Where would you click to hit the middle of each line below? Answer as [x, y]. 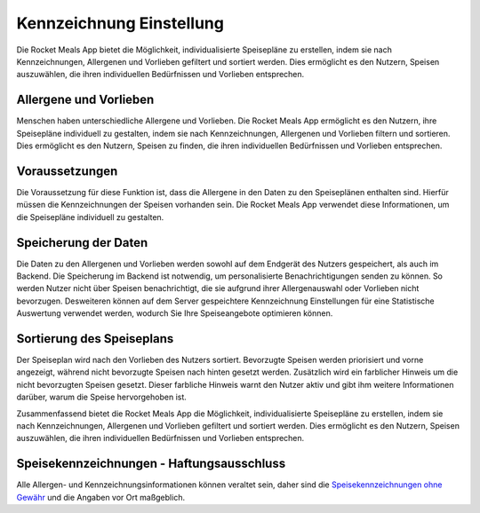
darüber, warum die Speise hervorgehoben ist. [101, 397]
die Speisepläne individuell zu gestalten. [90, 217]
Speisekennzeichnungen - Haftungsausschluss [151, 464]
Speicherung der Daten [82, 243]
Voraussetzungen [67, 171]
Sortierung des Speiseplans [95, 339]
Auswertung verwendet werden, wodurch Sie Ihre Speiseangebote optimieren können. [175, 313]
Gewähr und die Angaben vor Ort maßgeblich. [101, 497]
